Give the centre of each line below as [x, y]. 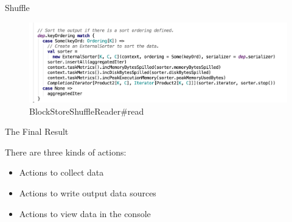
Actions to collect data [61, 172]
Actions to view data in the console [85, 213]
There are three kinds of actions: [66, 152]
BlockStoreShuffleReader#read [87, 111]
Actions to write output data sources [88, 192]
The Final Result [37, 131]
